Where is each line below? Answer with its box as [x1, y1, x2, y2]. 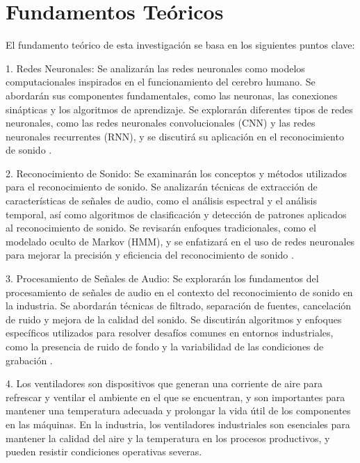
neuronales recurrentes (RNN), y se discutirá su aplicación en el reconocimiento [6, 129, 344, 143]
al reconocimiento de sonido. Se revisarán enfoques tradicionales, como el [6, 220, 316, 235]
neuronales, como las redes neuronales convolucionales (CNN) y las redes [6, 115, 316, 130]
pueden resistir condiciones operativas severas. [6, 444, 202, 459]
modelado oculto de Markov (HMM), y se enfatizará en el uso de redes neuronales [6, 234, 355, 248]
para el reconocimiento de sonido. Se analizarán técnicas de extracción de [6, 179, 318, 194]
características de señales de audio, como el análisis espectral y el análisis [6, 193, 317, 208]
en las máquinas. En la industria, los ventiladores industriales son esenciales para [6, 416, 350, 431]
